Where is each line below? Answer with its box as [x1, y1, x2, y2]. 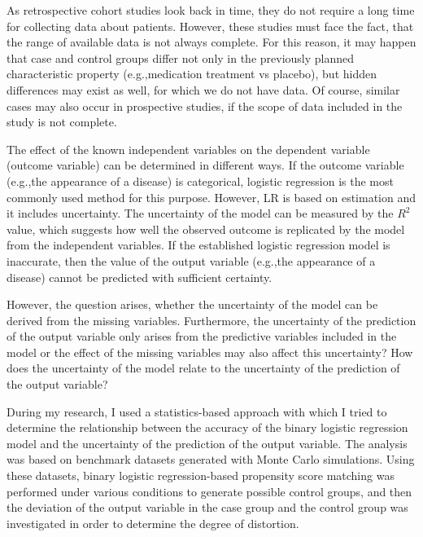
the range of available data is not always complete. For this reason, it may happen [7, 33, 416, 51]
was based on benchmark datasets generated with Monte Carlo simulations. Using [7, 451, 415, 468]
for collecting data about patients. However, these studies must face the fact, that [7, 17, 414, 34]
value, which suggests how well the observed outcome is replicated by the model [7, 220, 405, 237]
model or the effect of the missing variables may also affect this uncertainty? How [7, 343, 413, 360]
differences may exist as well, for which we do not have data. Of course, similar [7, 81, 400, 98]
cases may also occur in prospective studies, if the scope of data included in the [7, 97, 403, 114]
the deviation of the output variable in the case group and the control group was [7, 499, 408, 516]
